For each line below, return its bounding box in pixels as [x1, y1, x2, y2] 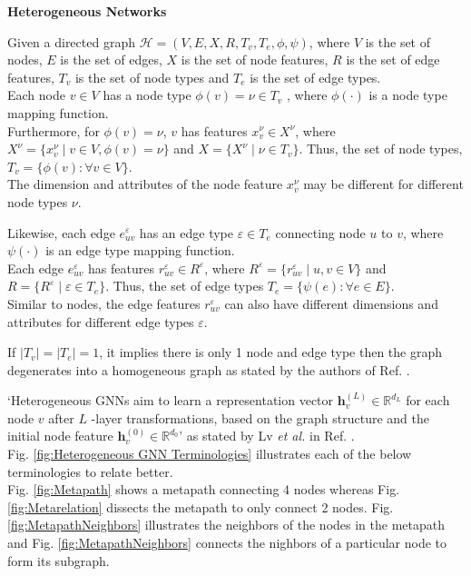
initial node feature [7, 426, 113, 445]
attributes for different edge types [7, 312, 194, 331]
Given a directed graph [7, 32, 135, 51]
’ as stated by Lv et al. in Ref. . [179, 426, 355, 445]
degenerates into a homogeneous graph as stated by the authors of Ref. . [7, 360, 410, 379]
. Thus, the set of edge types [105, 276, 264, 295]
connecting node [275, 223, 366, 242]
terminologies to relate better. [7, 462, 173, 481]
